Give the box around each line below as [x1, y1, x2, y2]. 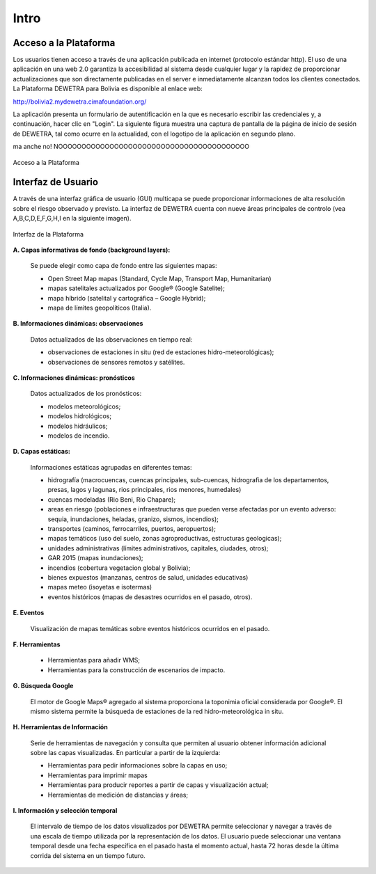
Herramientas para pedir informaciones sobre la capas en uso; [47, 761, 228, 770]
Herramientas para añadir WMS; [47, 656, 141, 665]
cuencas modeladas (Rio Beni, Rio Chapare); [47, 495, 176, 504]
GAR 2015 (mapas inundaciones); [47, 554, 143, 562]
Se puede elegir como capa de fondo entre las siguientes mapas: [30, 262, 217, 270]
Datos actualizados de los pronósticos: [30, 390, 142, 398]
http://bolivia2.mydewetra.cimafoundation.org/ [13, 97, 147, 106]
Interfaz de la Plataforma [13, 230, 84, 238]
